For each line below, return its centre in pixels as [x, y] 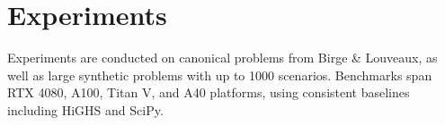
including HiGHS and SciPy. [85, 109]
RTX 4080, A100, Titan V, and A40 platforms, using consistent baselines [209, 92]
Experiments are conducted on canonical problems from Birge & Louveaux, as [222, 58]
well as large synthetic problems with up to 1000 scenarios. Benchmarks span [220, 75]
